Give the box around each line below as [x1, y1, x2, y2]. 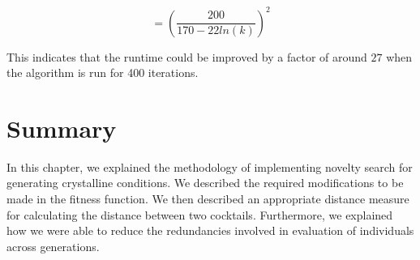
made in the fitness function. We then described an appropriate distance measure [6, 190, 409, 207]
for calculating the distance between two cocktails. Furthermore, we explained [6, 206, 393, 223]
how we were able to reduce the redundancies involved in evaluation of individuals [6, 222, 414, 239]
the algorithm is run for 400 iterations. [6, 64, 199, 81]
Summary [6, 111, 117, 144]
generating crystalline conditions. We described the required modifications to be [6, 174, 404, 191]
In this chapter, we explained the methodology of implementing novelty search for [6, 158, 413, 175]
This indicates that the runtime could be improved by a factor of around [6, 48, 367, 65]
